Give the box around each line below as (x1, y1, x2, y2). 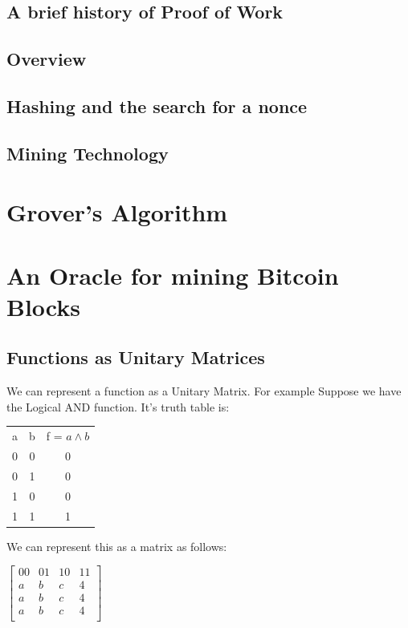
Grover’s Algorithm (6, 196, 228, 229)
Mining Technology (6, 140, 169, 165)
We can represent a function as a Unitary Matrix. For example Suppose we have (6, 383, 402, 399)
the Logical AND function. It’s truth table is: (6, 398, 230, 415)
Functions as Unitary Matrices (6, 345, 265, 370)
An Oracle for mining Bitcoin (6, 258, 339, 291)
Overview (6, 47, 87, 71)
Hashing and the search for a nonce (6, 93, 308, 118)
